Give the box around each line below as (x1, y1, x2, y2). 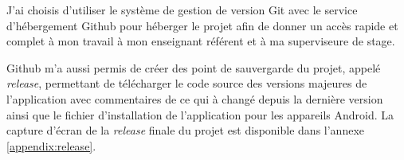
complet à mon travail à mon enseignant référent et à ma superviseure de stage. (6, 33, 395, 49)
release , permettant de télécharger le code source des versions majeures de (6, 75, 367, 92)
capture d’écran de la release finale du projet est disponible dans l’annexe (6, 122, 364, 139)
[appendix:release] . (6, 137, 96, 154)
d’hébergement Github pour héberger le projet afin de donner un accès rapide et (6, 17, 398, 33)
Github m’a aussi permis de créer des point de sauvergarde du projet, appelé (6, 59, 381, 76)
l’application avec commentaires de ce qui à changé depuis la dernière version (6, 90, 383, 107)
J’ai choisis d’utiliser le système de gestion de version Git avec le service (6, 2, 358, 18)
